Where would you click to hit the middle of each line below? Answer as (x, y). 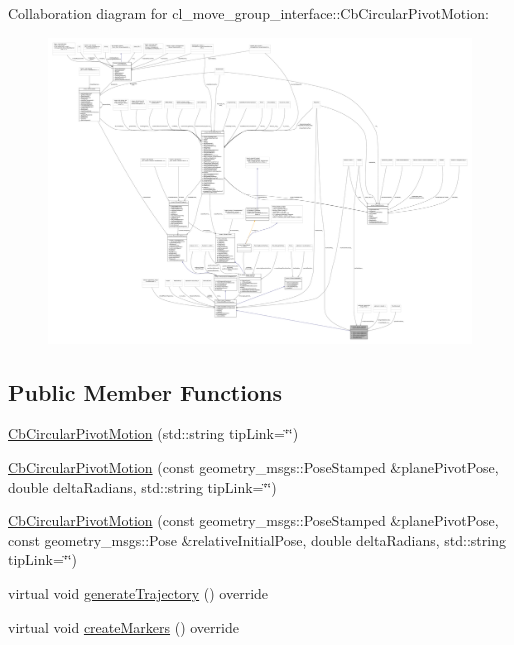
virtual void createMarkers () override (123, 626)
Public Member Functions (145, 391)
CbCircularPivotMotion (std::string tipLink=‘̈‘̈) (153, 433)
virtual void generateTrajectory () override (138, 592)
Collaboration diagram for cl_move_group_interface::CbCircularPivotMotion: (248, 13)
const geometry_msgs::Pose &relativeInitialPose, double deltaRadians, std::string (257, 539)
